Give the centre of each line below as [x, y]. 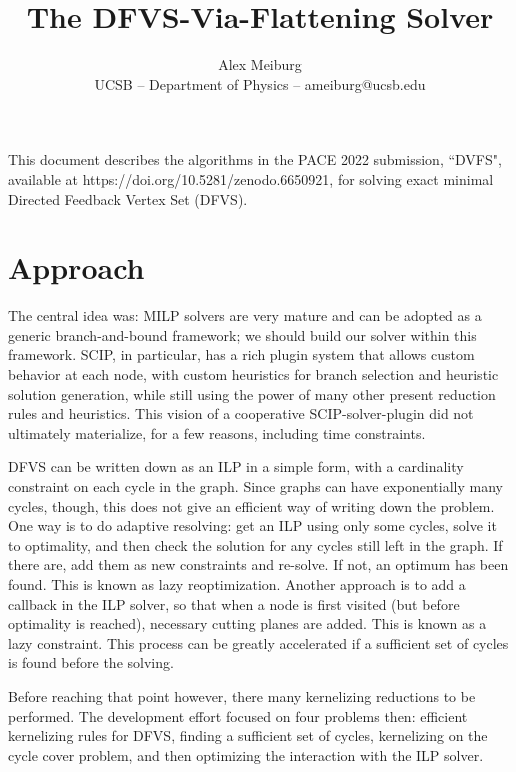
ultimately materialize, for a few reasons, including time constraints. [217, 432]
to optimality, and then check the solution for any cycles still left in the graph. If [255, 544]
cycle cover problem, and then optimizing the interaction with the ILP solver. [246, 754]
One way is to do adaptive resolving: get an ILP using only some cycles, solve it [252, 525]
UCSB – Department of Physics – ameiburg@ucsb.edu [260, 83]
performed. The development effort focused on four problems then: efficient [238, 715]
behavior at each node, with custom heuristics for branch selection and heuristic [253, 374]
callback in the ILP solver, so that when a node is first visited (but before [234, 603]
